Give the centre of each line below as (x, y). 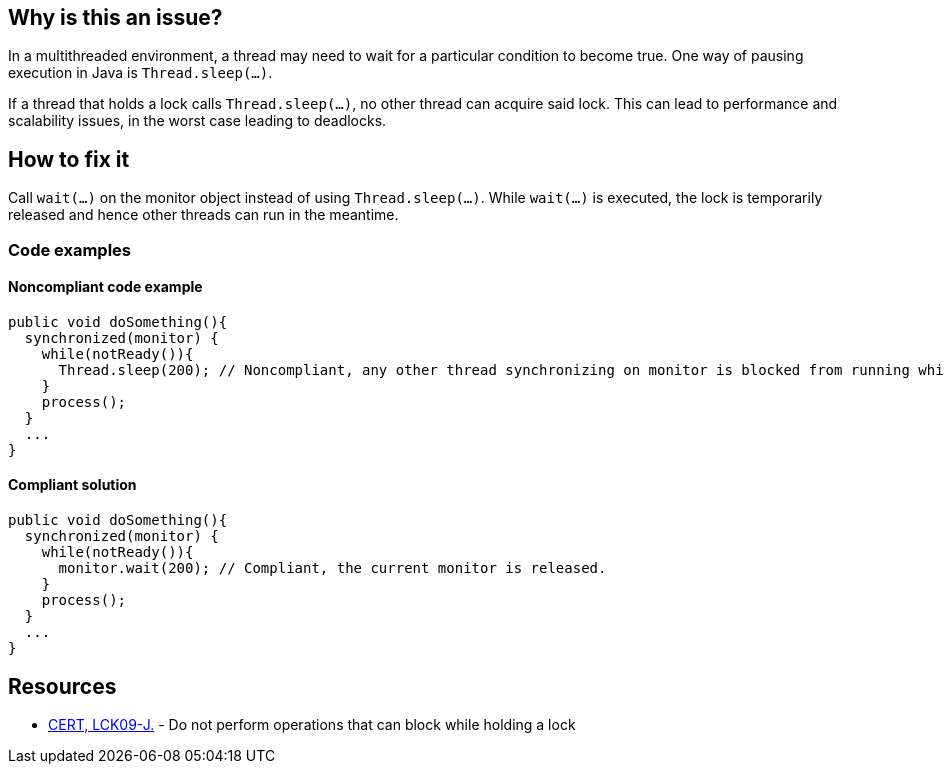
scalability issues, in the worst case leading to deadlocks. (197, 121)
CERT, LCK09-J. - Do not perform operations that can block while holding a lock (312, 724)
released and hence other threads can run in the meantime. (203, 215)
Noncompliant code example (105, 287)
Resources (62, 686)
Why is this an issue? (115, 17)
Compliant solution (72, 485)
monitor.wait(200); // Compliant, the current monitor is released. (332, 568)
